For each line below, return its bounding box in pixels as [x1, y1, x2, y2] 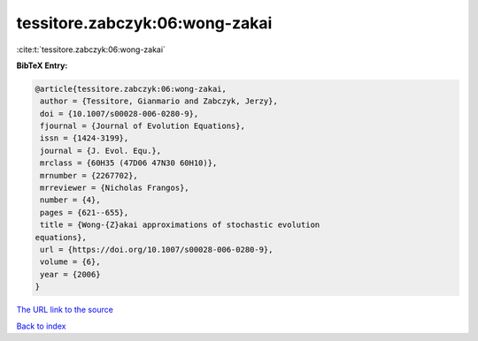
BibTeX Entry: [16, 60, 68, 71]
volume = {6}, [40, 257, 101, 267]
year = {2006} [40, 269, 101, 279]
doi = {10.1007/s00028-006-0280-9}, [40, 109, 199, 118]
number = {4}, [40, 195, 101, 205]
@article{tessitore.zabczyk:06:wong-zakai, [35, 84, 227, 94]
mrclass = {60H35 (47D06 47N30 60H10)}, [40, 158, 218, 168]
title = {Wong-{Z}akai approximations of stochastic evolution [40, 220, 320, 230]
